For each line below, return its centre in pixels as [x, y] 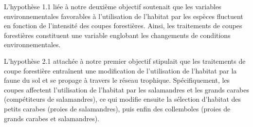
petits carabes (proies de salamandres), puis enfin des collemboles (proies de [117, 108]
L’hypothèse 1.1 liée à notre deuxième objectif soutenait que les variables [113, 6]
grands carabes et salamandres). [52, 118]
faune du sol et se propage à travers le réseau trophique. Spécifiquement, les [117, 80]
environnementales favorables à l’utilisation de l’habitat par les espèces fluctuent [124, 16]
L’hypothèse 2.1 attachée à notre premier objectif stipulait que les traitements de [125, 61]
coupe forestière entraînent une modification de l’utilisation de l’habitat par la [120, 70]
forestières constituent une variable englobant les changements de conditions [117, 35]
